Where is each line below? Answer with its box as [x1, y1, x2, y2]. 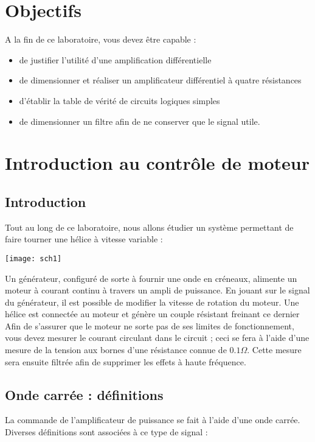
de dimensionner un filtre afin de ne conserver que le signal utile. [19, 114, 260, 127]
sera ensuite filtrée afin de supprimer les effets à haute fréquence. [5, 355, 246, 368]
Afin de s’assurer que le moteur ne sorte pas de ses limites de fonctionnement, [5, 319, 294, 332]
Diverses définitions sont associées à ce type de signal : [5, 426, 208, 438]
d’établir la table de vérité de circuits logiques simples [19, 94, 220, 107]
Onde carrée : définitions [5, 385, 164, 404]
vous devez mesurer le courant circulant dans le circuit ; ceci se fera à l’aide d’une [5, 331, 310, 344]
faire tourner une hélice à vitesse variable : [5, 233, 163, 245]
